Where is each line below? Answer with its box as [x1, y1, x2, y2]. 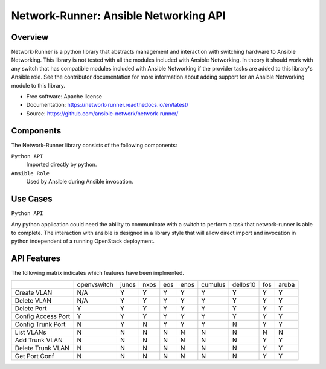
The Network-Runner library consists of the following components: [11, 141, 177, 149]
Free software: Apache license [26, 93, 103, 100]
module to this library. [11, 82, 66, 89]
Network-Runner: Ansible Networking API [11, 9, 226, 22]
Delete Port [14, 304, 47, 312]
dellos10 [232, 280, 256, 289]
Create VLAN [14, 288, 53, 297]
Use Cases [11, 194, 53, 204]
